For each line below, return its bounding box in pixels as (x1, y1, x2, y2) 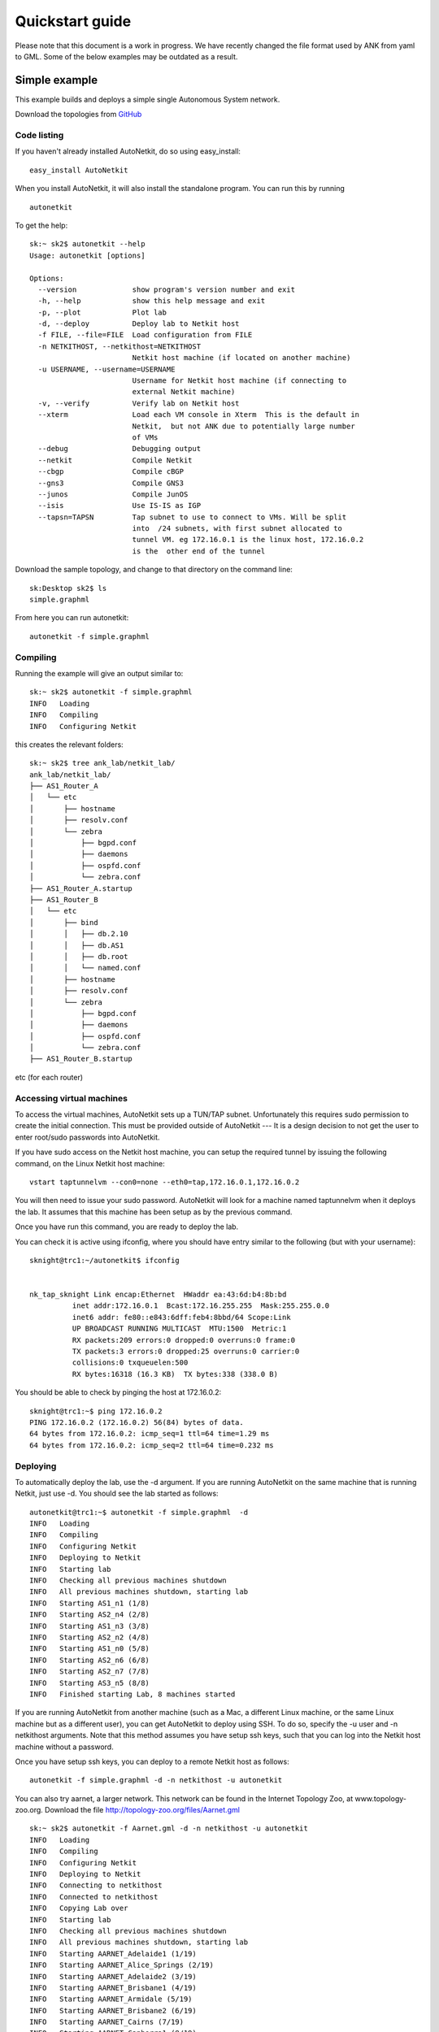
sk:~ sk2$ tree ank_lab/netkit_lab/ (29, 758, 176, 768)
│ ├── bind (29, 918, 98, 927)
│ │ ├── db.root (29, 952, 128, 961)
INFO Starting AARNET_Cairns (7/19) (29, 2017, 185, 2027)
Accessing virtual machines (15, 1092, 128, 1104)
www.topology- (354, 1793, 406, 1804)
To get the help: (15, 220, 68, 230)
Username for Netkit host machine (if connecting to (132, 376, 347, 385)
